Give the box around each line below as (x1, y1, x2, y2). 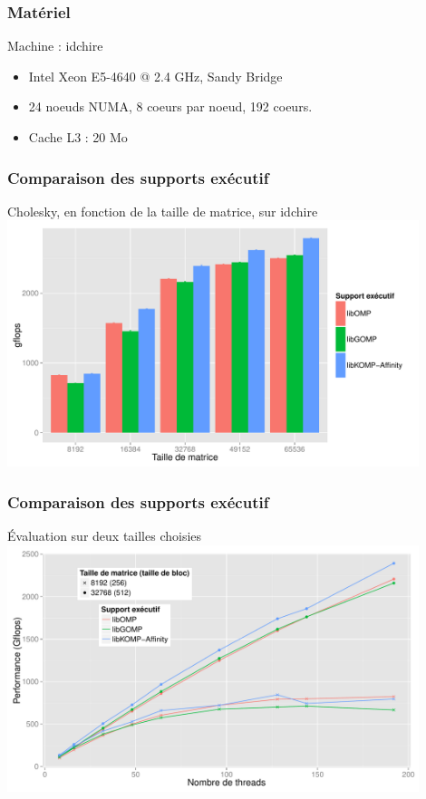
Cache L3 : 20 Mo (28, 128, 128, 146)
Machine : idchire (7, 36, 103, 55)
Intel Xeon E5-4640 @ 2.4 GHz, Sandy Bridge (28, 66, 283, 85)
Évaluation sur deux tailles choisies (7, 526, 202, 545)
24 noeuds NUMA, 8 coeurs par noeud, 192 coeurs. (28, 97, 313, 116)
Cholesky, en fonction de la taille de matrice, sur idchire (7, 201, 318, 220)
